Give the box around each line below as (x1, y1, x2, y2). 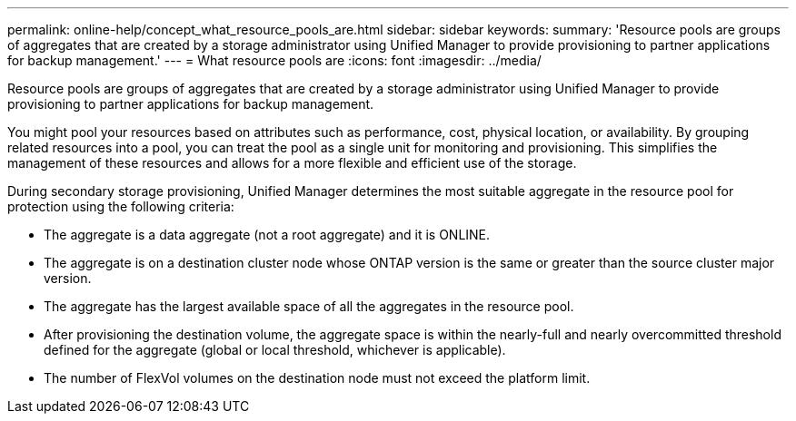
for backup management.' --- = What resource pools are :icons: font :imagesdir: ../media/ (7, 53, 542, 68)
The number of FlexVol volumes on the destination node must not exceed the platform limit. (44, 370, 591, 386)
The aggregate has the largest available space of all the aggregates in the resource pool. (44, 299, 574, 314)
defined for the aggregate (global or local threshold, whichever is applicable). (44, 342, 506, 357)
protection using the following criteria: (7, 199, 234, 214)
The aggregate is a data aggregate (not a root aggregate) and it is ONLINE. (44, 227, 491, 242)
